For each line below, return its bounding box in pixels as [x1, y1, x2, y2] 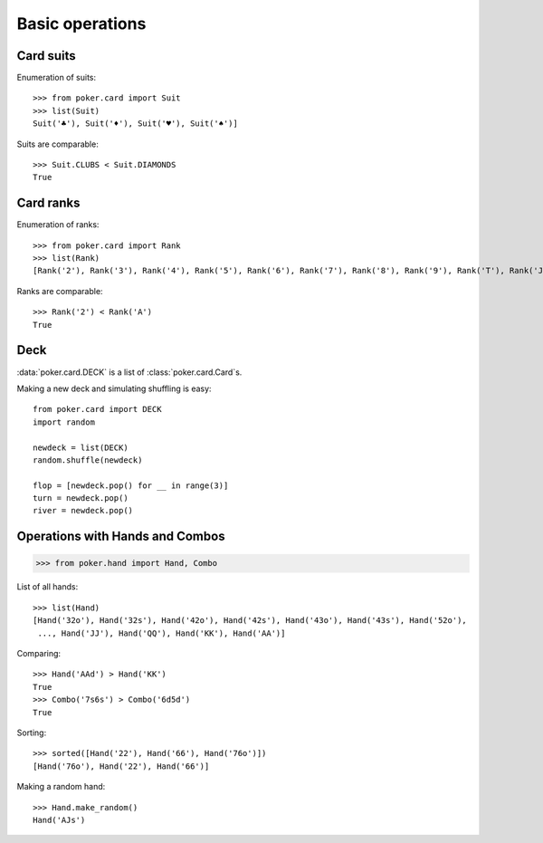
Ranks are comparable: [16, 285, 103, 296]
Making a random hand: [16, 781, 106, 792]
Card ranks [16, 196, 81, 211]
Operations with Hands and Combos [16, 529, 225, 544]
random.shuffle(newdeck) [33, 455, 143, 465]
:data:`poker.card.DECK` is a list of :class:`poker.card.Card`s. [16, 367, 243, 378]
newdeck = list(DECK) [33, 442, 129, 453]
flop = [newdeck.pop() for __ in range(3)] [33, 480, 229, 491]
